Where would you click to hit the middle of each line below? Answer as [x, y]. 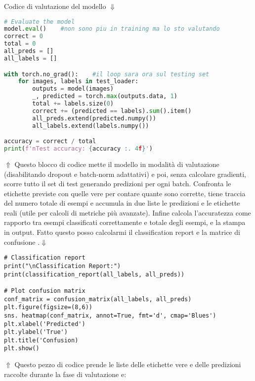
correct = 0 [23, 36]
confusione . [22, 242]
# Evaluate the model [40, 22]
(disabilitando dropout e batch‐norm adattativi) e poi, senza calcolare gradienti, [125, 174]
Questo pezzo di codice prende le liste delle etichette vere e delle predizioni [128, 364]
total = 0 [20, 44]
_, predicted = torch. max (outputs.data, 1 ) [105, 96]
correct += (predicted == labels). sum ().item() [112, 111]
